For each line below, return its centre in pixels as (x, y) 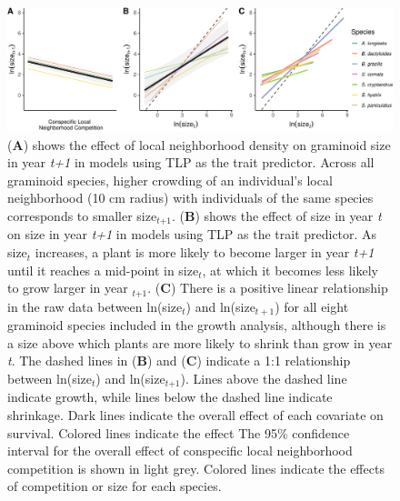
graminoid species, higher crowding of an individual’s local (170, 180)
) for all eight (312, 306)
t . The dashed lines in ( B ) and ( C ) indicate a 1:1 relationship (179, 361)
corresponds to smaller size (82, 216)
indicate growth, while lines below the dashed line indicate (170, 397)
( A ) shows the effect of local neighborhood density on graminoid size (199, 144)
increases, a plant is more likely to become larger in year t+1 (205, 252)
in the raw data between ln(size (95, 306)
